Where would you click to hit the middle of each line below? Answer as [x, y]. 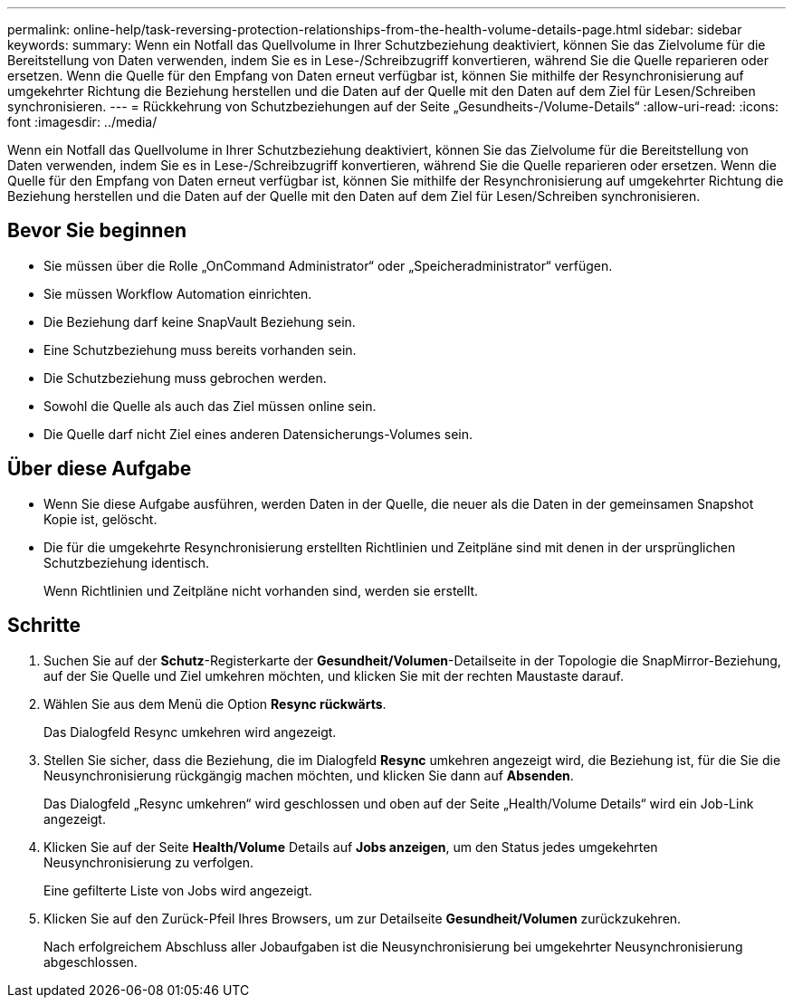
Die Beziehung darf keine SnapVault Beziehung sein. [200, 321]
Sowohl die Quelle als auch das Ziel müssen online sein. [210, 406]
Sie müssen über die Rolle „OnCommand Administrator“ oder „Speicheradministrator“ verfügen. [328, 265]
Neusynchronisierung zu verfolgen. [148, 862]
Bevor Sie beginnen [97, 231]
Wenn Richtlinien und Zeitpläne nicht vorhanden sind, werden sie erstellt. [261, 590]
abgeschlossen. [91, 962]
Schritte [44, 626]
